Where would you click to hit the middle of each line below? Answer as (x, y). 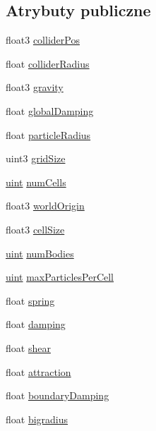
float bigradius (37, 419)
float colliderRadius (48, 63)
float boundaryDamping (58, 395)
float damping (36, 324)
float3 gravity (35, 87)
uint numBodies (40, 253)
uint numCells (36, 182)
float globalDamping (50, 110)
